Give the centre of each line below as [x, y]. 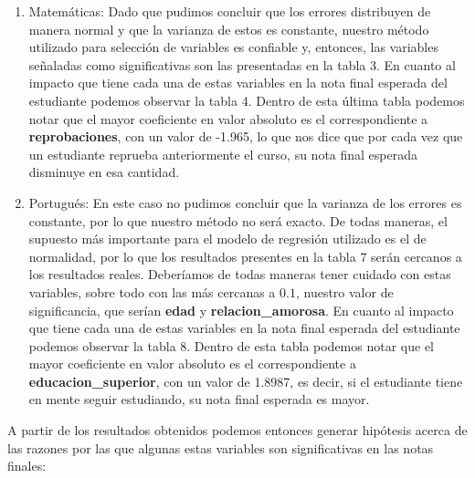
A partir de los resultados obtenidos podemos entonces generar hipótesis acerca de [237, 430]
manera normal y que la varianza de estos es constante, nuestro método [229, 29]
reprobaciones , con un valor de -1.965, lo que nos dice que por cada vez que [246, 136]
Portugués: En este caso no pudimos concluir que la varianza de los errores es [245, 202]
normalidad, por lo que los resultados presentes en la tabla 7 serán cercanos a [245, 256]
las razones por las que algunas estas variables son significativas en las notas [221, 447]
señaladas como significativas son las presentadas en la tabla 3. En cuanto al [242, 64]
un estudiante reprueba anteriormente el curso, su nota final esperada [223, 154]
